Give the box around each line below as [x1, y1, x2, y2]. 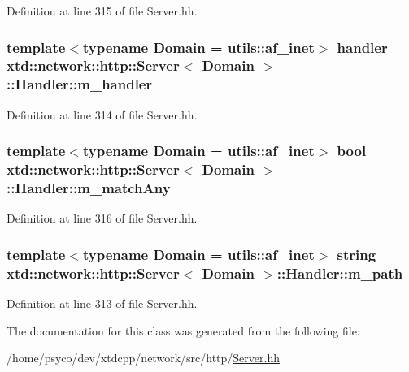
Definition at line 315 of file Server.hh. [7, 2, 198, 19]
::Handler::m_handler [7, 74, 153, 94]
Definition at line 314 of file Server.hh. [7, 106, 198, 123]
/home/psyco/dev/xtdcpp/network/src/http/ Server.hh [7, 349, 280, 366]
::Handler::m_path [276, 262, 403, 283]
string [337, 244, 376, 264]
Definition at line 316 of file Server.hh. [7, 210, 198, 227]
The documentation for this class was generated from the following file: [7, 322, 360, 339]
